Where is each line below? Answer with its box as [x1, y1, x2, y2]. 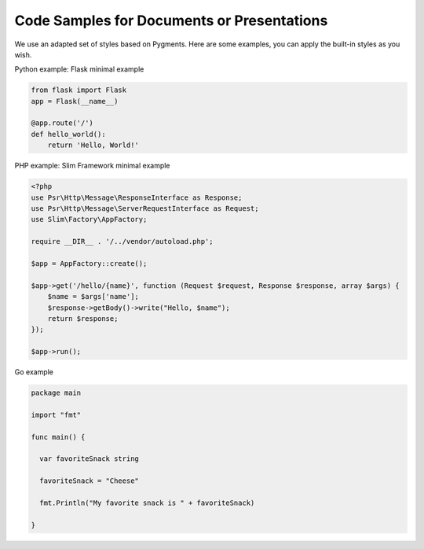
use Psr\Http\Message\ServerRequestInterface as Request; [31, 204, 259, 213]
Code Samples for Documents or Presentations [14, 12, 328, 29]
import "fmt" [31, 410, 82, 419]
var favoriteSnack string [39, 455, 139, 463]
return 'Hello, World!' [47, 141, 139, 149]
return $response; [47, 314, 119, 322]
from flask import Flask [31, 86, 127, 94]
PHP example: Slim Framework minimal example [14, 161, 170, 171]
